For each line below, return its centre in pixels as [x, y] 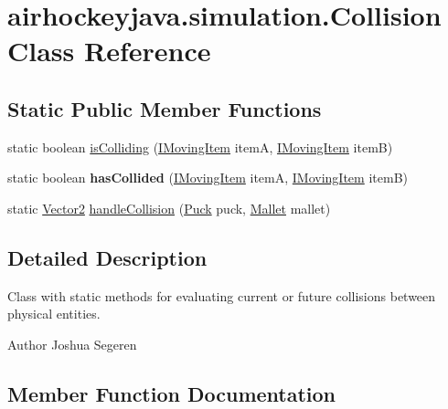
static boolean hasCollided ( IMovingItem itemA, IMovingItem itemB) [208, 178]
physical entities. [54, 314]
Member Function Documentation [172, 393]
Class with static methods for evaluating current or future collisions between [222, 295]
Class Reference [109, 51]
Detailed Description [107, 257]
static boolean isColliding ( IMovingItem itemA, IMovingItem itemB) [200, 147]
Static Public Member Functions [165, 108]
